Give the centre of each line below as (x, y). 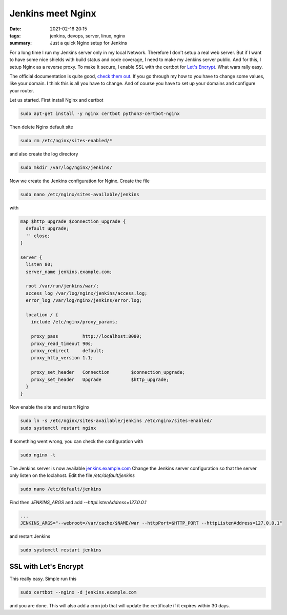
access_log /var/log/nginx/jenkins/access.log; (87, 293)
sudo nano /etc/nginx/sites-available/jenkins (80, 194)
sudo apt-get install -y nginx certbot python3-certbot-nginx (100, 114)
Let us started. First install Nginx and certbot (56, 100)
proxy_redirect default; (68, 351)
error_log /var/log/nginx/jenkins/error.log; (84, 301)
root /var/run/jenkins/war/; (63, 286)
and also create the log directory (44, 154)
